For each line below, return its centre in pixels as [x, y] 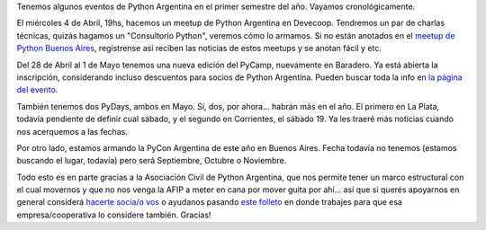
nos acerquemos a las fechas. [72, 131]
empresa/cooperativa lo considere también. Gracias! [114, 215]
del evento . [37, 90]
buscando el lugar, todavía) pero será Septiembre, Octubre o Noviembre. [152, 161]
